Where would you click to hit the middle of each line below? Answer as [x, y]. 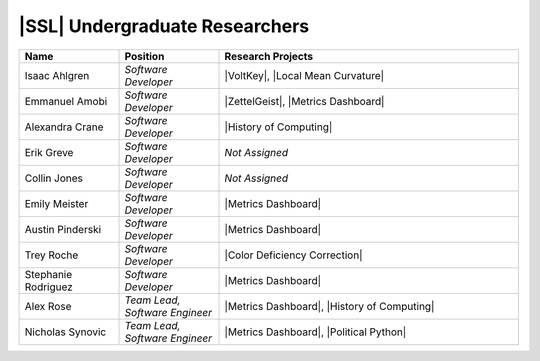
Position [144, 56]
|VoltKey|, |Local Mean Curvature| [304, 75]
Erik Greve [49, 152]
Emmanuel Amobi [66, 101]
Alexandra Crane [64, 127]
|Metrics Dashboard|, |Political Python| [315, 332]
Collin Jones [54, 178]
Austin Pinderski [63, 229]
